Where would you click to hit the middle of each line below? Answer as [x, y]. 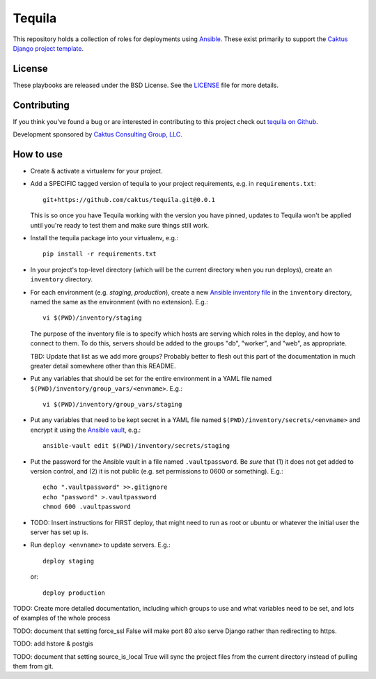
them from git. [33, 666]
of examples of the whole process [62, 618]
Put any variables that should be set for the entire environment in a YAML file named [151, 379]
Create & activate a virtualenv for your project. [96, 171]
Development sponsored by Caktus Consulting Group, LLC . [97, 134]
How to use [38, 154]
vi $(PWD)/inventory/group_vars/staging [112, 405]
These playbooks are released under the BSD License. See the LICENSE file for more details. [146, 85]
